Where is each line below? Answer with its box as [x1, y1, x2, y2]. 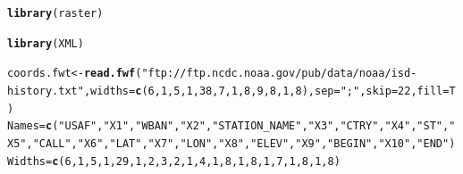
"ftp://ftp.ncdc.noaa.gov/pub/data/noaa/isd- [141, 67, 417, 80]
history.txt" [7, 84, 84, 97]
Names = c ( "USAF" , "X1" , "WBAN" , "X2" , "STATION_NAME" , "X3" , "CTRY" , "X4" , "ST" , [7, 120, 450, 133]
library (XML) [7, 37, 84, 50]
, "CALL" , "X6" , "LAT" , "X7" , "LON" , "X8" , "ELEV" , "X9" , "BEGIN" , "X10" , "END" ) [26, 137, 456, 150]
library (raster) [7, 7, 104, 20]
